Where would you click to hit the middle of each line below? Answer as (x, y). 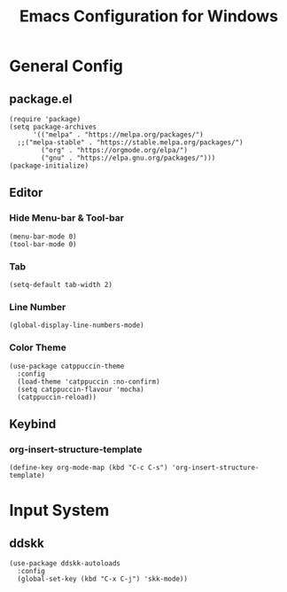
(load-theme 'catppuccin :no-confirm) (89, 382)
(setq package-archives (53, 127)
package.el (41, 99)
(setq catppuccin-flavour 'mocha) (81, 389)
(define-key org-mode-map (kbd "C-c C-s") (89, 468)
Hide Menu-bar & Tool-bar (66, 218)
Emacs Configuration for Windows (149, 16)
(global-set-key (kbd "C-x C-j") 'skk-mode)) (103, 579)
